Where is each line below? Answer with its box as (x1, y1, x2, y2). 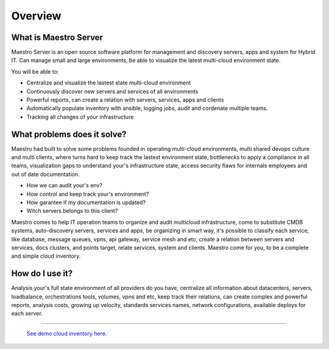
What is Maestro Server (11, 32, 104, 43)
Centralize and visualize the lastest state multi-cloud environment (26, 79, 191, 86)
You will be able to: (11, 67, 59, 75)
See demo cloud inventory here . (26, 330, 107, 337)
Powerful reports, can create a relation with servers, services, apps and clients (26, 96, 224, 103)
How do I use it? (11, 268, 73, 279)
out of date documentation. (11, 170, 80, 178)
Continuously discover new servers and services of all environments (26, 88, 199, 95)
